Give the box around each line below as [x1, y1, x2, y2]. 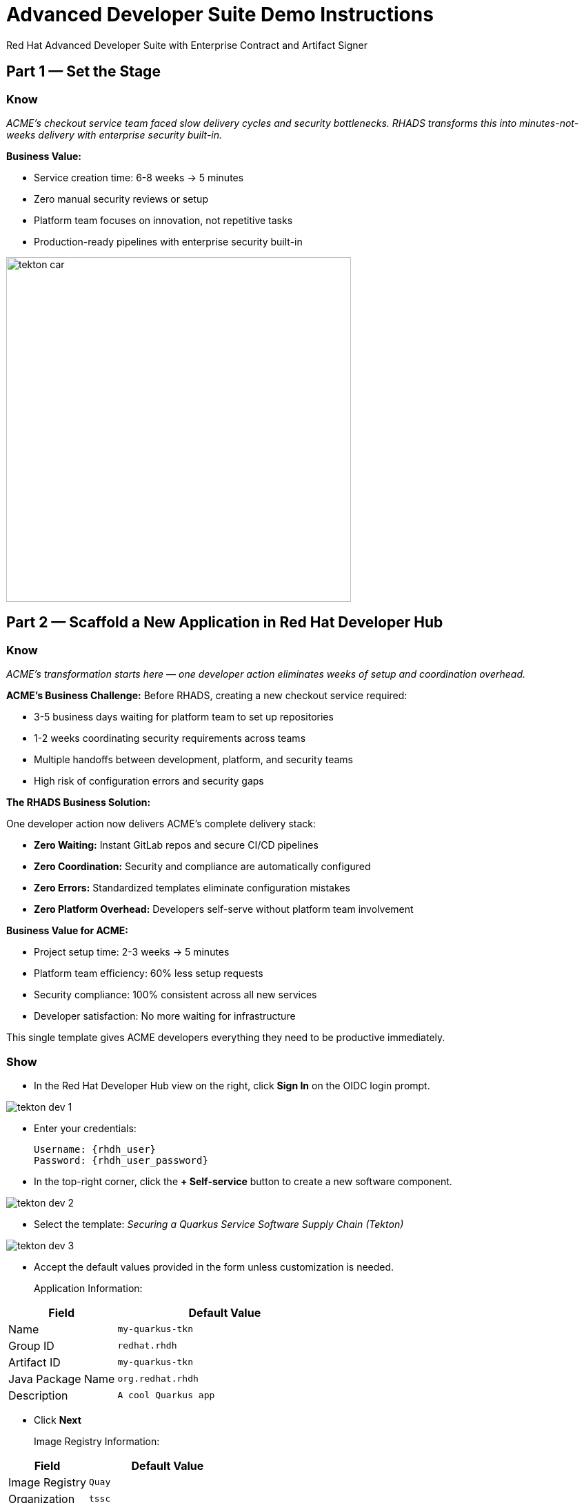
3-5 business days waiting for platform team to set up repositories [34, 711, 334, 723]
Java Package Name [8, 1371, 115, 1386]
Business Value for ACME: [6, 925, 128, 937]
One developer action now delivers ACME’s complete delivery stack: [6, 818, 316, 830]
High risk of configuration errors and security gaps [34, 775, 264, 787]
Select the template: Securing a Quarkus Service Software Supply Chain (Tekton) [34, 1218, 404, 1230]
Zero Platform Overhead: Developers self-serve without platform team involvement [34, 903, 414, 916]
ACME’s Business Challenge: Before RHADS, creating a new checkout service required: [6, 689, 407, 702]
